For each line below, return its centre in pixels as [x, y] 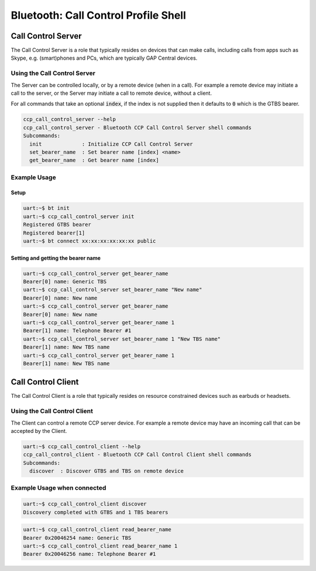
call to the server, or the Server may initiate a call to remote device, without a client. [111, 93]
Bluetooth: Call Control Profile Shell [99, 15]
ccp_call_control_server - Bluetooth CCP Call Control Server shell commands [137, 128]
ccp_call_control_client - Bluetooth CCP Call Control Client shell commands [137, 455]
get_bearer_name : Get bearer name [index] [94, 160]
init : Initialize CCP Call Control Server [111, 144]
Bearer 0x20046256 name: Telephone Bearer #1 [90, 554]
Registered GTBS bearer [57, 225]
